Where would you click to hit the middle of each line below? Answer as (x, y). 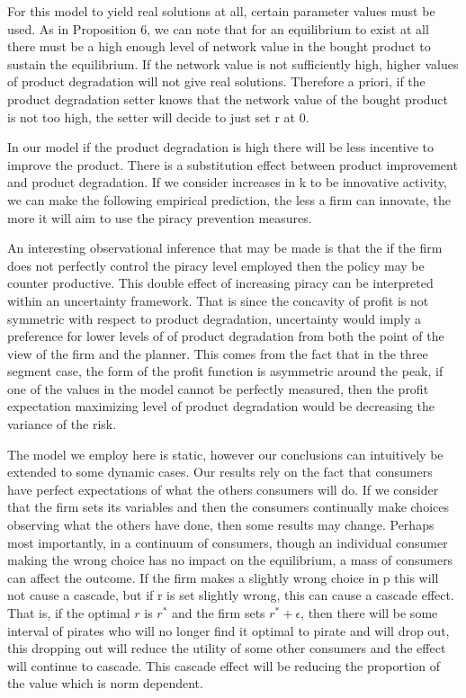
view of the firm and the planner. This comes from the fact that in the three (218, 353)
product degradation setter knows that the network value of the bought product (228, 98)
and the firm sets (218, 613)
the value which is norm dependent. (105, 683)
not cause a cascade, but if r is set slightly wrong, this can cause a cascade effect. (231, 595)
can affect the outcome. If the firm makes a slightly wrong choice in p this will (223, 577)
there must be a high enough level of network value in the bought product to (219, 46)
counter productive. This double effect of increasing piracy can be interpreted (220, 283)
